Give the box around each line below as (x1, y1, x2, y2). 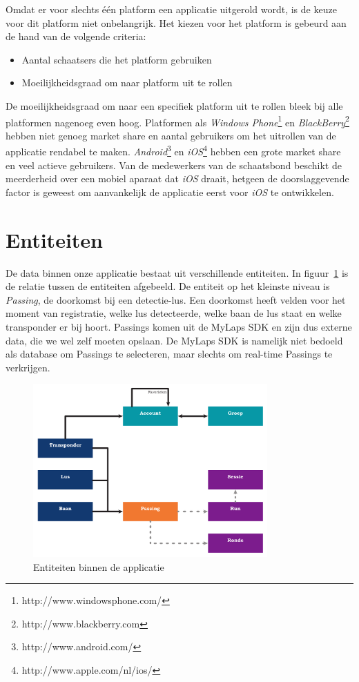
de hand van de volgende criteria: (6, 29, 146, 43)
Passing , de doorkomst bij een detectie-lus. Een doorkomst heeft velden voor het (6, 292, 346, 306)
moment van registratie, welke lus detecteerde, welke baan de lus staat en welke (6, 306, 342, 320)
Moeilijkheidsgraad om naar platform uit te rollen (21, 75, 233, 90)
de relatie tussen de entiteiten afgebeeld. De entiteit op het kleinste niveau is (6, 279, 330, 293)
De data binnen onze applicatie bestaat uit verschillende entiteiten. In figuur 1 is (6, 265, 349, 280)
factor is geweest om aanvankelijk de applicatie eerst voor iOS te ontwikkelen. (6, 184, 334, 199)
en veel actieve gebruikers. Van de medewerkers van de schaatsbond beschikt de (6, 157, 342, 172)
